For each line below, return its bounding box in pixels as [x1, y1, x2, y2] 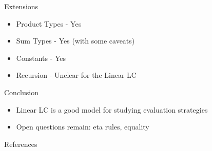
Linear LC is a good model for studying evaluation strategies [16, 104, 208, 115]
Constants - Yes [16, 52, 66, 63]
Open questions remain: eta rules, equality [16, 121, 149, 132]
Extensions [4, 1, 38, 11]
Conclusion [4, 87, 38, 97]
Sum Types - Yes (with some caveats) [16, 35, 135, 46]
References [4, 138, 37, 149]
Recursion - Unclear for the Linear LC [16, 70, 137, 80]
